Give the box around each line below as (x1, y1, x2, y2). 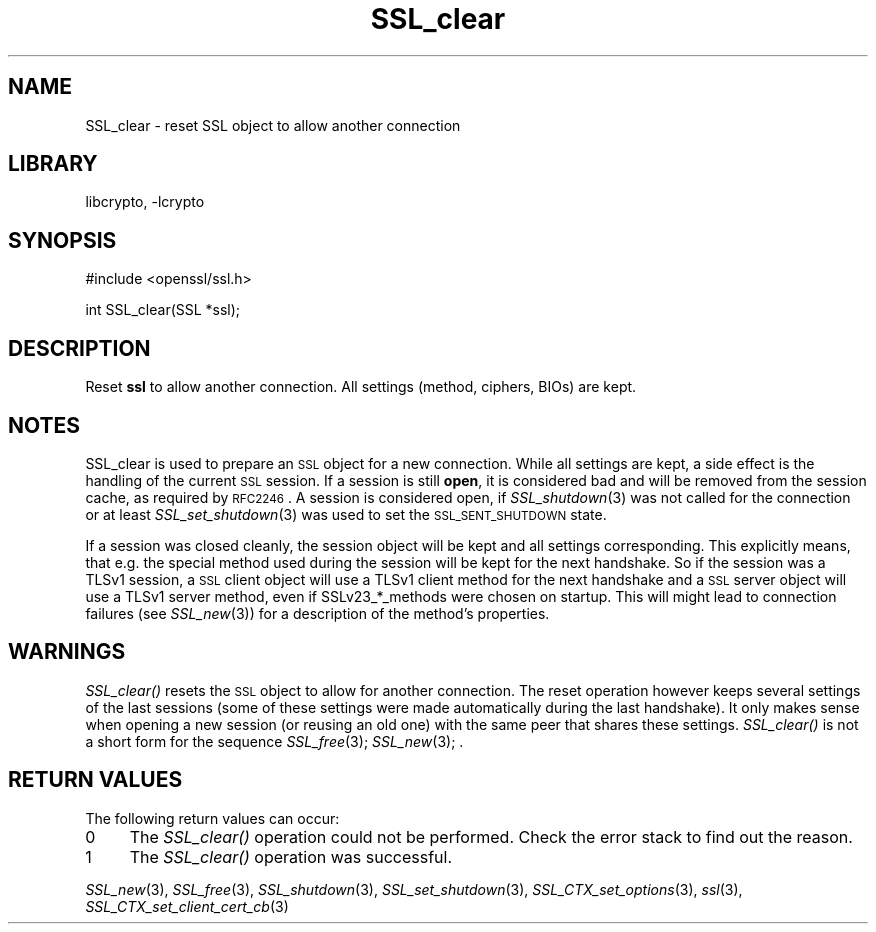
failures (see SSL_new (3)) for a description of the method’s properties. (85, 604, 550, 622)
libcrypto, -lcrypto (85, 193, 205, 211)
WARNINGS (8, 639, 126, 665)
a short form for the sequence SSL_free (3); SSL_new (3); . (85, 732, 464, 750)
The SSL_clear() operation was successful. (129, 846, 453, 867)
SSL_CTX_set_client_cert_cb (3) (85, 897, 289, 915)
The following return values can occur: (85, 809, 340, 827)
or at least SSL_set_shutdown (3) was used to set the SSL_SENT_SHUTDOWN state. (85, 505, 607, 523)
